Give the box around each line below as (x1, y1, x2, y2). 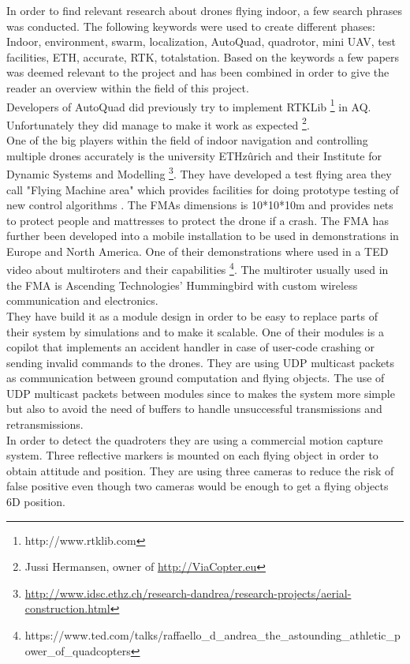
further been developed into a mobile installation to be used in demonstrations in (6, 227, 399, 244)
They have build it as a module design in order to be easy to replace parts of (6, 307, 378, 324)
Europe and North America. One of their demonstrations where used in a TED (6, 242, 389, 259)
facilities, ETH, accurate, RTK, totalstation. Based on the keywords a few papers (6, 48, 400, 65)
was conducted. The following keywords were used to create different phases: (6, 17, 375, 34)
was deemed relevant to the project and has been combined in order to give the (6, 64, 389, 81)
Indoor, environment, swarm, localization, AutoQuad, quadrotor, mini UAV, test (6, 33, 396, 50)
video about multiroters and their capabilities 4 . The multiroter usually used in (6, 259, 389, 278)
